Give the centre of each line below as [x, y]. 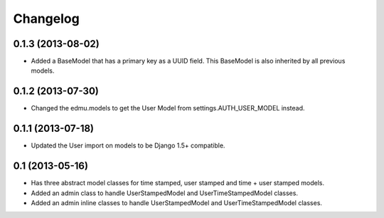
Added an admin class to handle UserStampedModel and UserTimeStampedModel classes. [165, 193]
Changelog [46, 19]
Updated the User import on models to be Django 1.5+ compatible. [128, 145]
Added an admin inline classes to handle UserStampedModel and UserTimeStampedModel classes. [177, 202]
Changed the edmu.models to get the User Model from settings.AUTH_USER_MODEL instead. [168, 108]
